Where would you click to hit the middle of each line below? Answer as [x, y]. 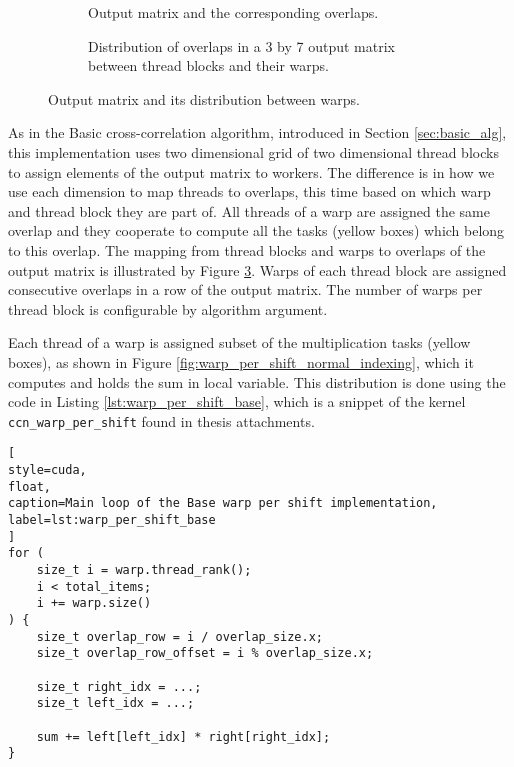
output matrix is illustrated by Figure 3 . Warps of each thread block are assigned [257, 269]
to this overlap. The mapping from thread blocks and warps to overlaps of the [247, 249]
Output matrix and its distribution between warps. [204, 98]
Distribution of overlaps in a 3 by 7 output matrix [241, 45]
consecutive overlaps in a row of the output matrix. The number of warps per [245, 289]
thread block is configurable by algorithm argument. [168, 308]
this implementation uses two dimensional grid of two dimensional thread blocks [253, 151]
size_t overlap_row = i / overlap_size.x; [179, 636]
